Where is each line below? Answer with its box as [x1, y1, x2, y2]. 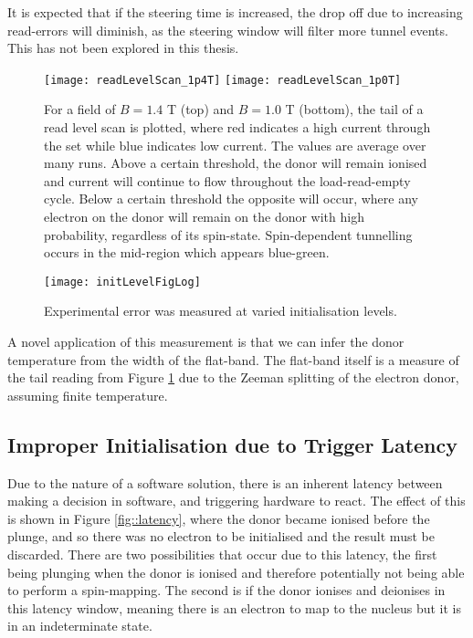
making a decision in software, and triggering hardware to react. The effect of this [7, 491, 466, 510]
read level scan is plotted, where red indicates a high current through [44, 118, 431, 137]
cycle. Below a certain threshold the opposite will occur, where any [44, 189, 418, 208]
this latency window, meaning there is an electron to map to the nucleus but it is [7, 598, 461, 617]
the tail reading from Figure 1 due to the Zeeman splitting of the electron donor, [7, 368, 459, 387]
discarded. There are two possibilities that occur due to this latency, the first [7, 544, 437, 563]
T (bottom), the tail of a [285, 99, 424, 119]
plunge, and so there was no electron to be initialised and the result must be [7, 527, 435, 546]
